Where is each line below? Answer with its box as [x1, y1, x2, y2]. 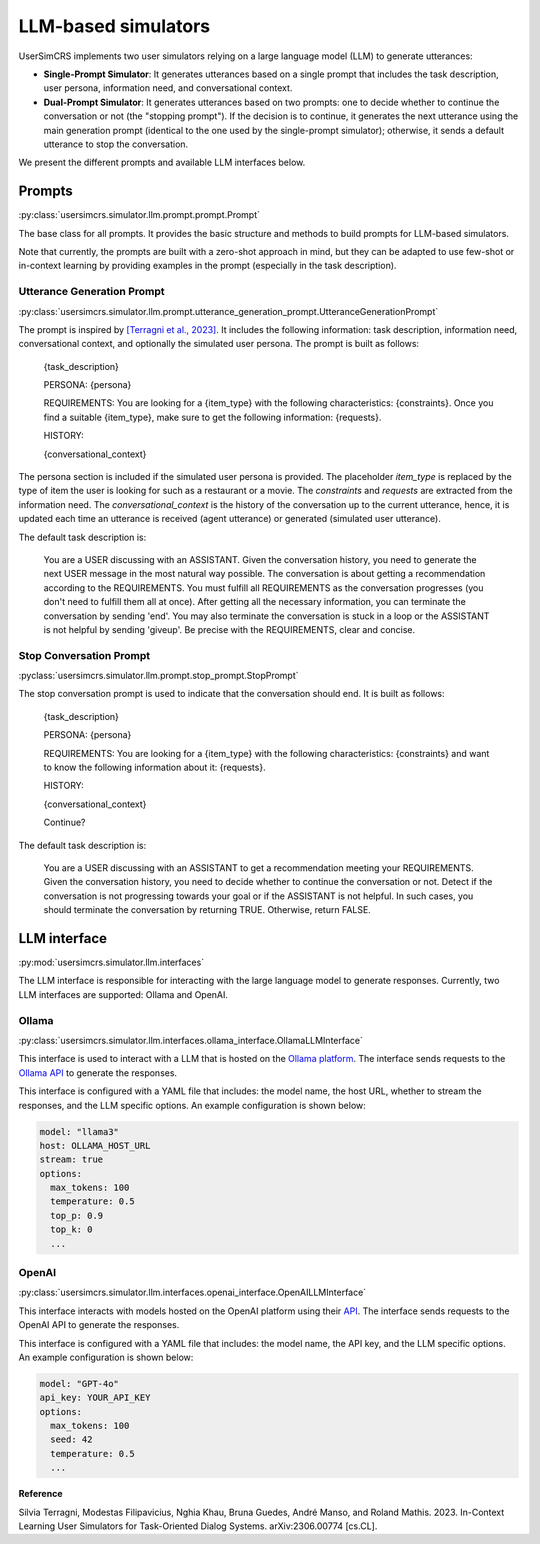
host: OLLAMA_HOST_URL [39, 1140, 151, 1151]
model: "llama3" [39, 1126, 120, 1137]
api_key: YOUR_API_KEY [39, 1392, 151, 1404]
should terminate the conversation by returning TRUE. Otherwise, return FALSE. [43, 904, 372, 916]
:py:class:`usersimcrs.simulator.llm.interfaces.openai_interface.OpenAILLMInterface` [18, 1286, 367, 1299]
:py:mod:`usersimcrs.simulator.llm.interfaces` [18, 956, 205, 969]
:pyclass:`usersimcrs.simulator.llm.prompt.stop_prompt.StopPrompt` [18, 670, 299, 682]
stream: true [39, 1154, 104, 1165]
